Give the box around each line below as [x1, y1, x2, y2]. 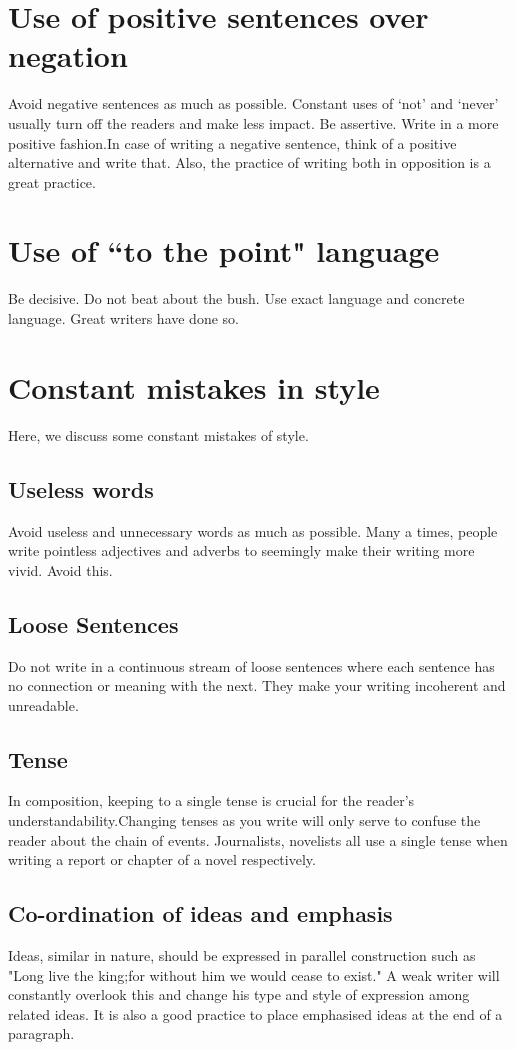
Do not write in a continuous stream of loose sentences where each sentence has [8, 655, 495, 676]
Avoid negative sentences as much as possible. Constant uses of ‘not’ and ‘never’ [8, 93, 499, 114]
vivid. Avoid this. [8, 559, 113, 580]
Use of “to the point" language [8, 230, 440, 271]
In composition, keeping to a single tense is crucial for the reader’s [8, 790, 415, 811]
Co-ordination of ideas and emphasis [8, 898, 393, 929]
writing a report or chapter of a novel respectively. [8, 849, 316, 870]
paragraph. [8, 1023, 75, 1044]
